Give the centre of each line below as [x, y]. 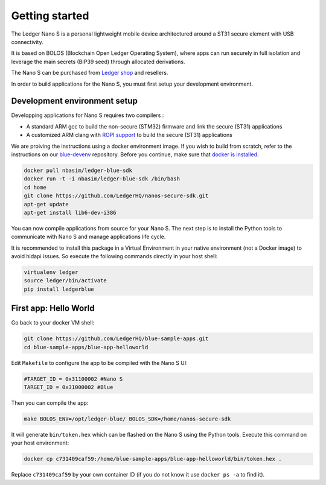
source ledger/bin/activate [65, 281]
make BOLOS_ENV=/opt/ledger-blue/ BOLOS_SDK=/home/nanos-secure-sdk [127, 419]
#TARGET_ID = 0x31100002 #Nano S [73, 379]
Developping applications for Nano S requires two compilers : [88, 115]
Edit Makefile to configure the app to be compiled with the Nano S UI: [100, 363]
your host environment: [40, 443]
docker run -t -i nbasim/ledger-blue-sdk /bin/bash [102, 179]
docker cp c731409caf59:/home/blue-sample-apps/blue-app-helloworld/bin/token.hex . [153, 459]
